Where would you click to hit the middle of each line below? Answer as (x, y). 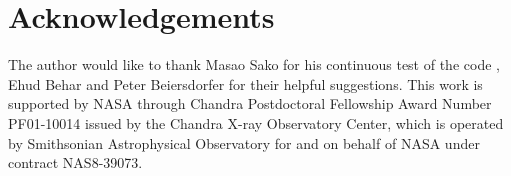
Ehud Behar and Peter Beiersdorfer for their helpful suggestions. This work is (245, 83)
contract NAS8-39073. (75, 162)
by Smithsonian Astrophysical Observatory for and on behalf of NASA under (244, 142)
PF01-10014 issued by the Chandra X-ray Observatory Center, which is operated (256, 122)
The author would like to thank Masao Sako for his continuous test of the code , (254, 64)
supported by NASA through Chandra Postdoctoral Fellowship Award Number (250, 103)
